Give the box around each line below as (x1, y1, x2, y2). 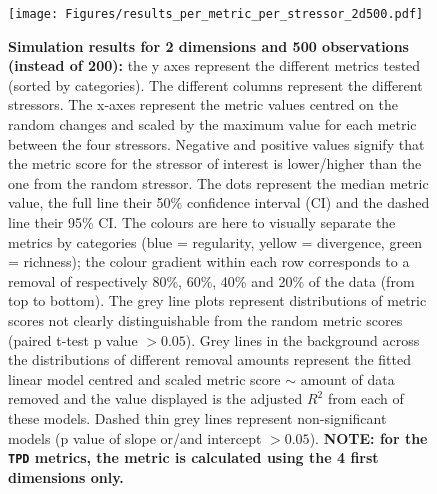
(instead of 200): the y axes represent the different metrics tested (8, 55, 421, 76)
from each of (327, 388, 404, 409)
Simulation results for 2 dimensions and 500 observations (8, 35, 409, 56)
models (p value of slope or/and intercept (8, 427, 262, 448)
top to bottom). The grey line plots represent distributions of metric (8, 290, 427, 311)
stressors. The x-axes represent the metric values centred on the (8, 94, 398, 115)
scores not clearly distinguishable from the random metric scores (8, 309, 403, 330)
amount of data (300, 368, 395, 389)
